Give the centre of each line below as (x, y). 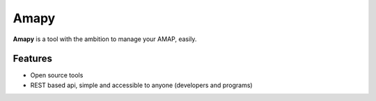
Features (32, 59)
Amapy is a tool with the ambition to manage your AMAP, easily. (105, 39)
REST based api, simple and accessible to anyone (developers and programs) (142, 85)
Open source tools (57, 75)
